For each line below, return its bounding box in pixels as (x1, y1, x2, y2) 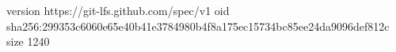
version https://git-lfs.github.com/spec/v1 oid (6, 2, 230, 18)
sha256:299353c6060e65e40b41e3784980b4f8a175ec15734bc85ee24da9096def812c (6, 17, 390, 34)
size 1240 (6, 33, 50, 50)
